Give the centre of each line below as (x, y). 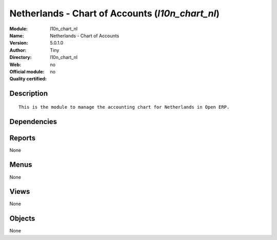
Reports (23, 138)
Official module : (27, 71)
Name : (17, 35)
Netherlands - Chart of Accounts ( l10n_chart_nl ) (115, 13)
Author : (18, 50)
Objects (22, 219)
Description (29, 94)
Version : (19, 43)
